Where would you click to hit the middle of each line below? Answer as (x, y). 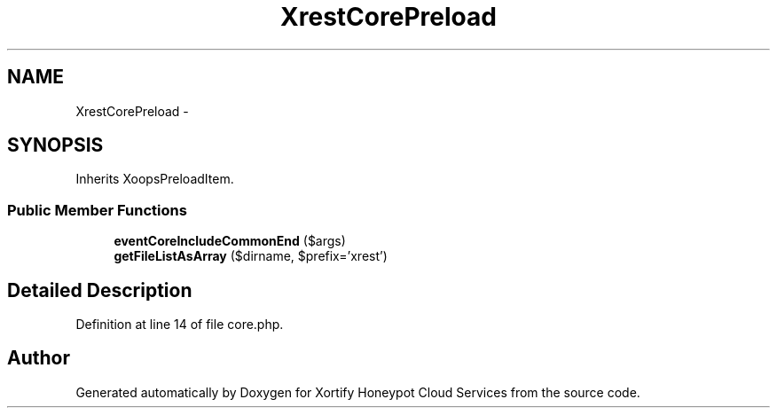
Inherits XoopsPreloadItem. (155, 179)
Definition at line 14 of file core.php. (180, 325)
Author (39, 358)
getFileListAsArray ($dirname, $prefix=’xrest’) (251, 256)
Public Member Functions (97, 210)
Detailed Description (100, 290)
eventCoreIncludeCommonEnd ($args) (230, 241)
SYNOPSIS (55, 145)
